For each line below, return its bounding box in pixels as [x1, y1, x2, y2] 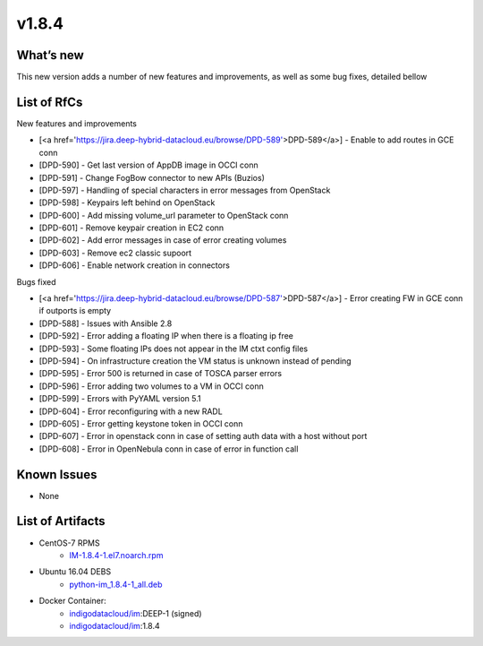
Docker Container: [38, 596, 106, 607]
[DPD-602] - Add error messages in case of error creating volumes [38, 235, 287, 245]
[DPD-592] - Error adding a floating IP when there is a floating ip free [38, 331, 294, 341]
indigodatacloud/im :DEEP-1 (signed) [69, 607, 202, 618]
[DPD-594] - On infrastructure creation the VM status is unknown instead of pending [38, 356, 352, 366]
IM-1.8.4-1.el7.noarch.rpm [69, 549, 164, 560]
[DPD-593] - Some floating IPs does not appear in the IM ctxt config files [38, 343, 309, 354]
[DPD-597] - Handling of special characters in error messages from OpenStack [38, 185, 331, 195]
